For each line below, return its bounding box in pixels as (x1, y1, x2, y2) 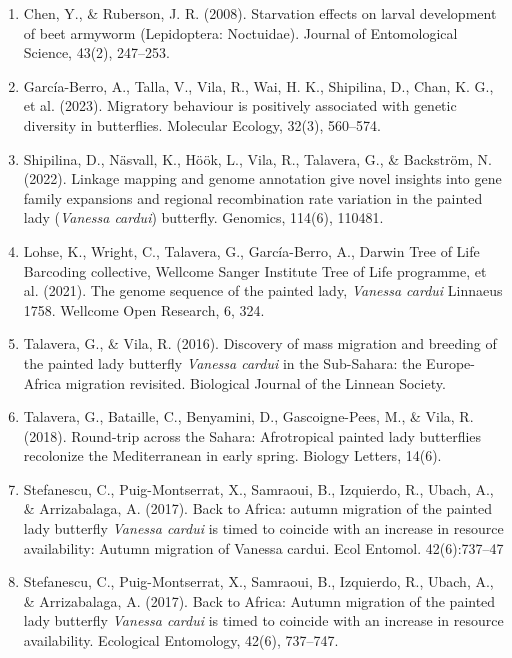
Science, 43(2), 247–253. (23, 42, 171, 63)
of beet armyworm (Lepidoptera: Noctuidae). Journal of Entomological (23, 22, 458, 43)
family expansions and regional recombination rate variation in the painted (23, 187, 483, 208)
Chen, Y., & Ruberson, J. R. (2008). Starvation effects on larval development (23, 3, 497, 23)
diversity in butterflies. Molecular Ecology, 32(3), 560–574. (23, 114, 381, 135)
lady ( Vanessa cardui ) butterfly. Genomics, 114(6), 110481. (23, 207, 384, 228)
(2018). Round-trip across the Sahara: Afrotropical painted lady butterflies (23, 425, 482, 446)
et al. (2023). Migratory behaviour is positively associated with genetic (23, 95, 457, 116)
